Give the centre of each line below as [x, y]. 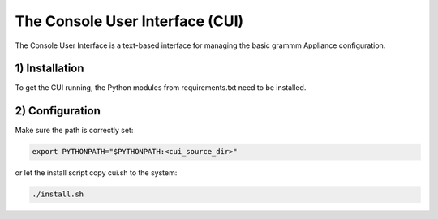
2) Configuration [58, 111]
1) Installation [49, 69]
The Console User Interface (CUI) [129, 21]
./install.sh [58, 194]
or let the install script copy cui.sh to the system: [96, 173]
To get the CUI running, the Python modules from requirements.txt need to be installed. [161, 88]
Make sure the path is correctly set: [74, 131]
